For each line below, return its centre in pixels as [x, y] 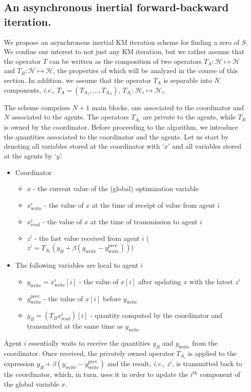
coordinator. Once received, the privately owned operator [89, 353]
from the [205, 343]
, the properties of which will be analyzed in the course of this [146, 70]
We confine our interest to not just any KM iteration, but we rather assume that [124, 51]
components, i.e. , [29, 89]
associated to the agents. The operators [70, 117]
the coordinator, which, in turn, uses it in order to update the [96, 374]
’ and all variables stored [205, 146]
